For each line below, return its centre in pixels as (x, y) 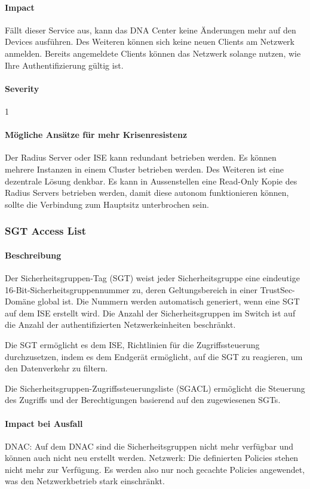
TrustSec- (277, 289)
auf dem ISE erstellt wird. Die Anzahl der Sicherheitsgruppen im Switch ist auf (150, 313)
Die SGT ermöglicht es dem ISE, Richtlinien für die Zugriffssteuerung (132, 344)
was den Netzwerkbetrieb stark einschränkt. (85, 481)
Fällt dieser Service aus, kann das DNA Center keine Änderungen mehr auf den (151, 30)
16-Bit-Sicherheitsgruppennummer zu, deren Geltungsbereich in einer (131, 289)
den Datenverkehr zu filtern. (56, 368)
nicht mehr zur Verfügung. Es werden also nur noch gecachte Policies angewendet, (155, 469)
